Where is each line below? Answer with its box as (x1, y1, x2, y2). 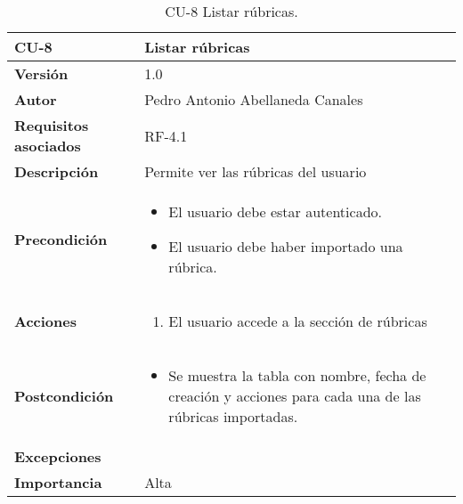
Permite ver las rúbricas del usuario (144, 161, 367, 182)
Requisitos (14, 115, 89, 135)
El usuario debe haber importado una (168, 236, 403, 256)
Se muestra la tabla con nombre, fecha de (168, 365, 426, 386)
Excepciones (14, 446, 102, 467)
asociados (14, 135, 81, 156)
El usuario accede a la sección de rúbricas (168, 311, 427, 331)
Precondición (14, 229, 108, 249)
